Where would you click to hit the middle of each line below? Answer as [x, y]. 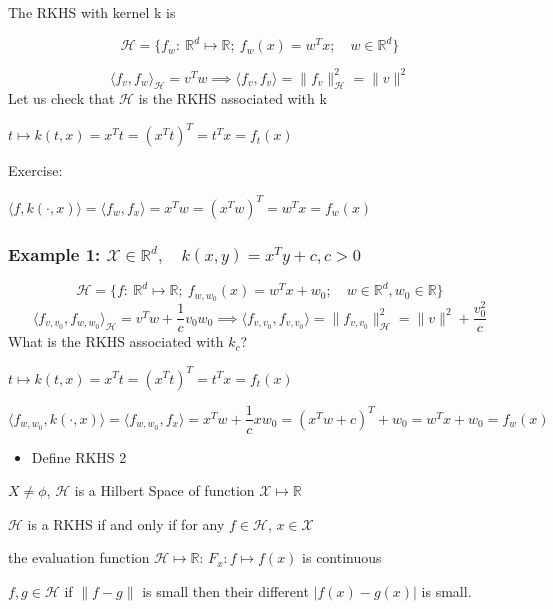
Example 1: [54, 253]
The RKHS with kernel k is [92, 12]
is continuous [342, 557]
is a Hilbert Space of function [164, 490]
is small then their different [225, 590]
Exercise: [35, 170]
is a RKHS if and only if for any [126, 523]
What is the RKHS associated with [116, 341]
